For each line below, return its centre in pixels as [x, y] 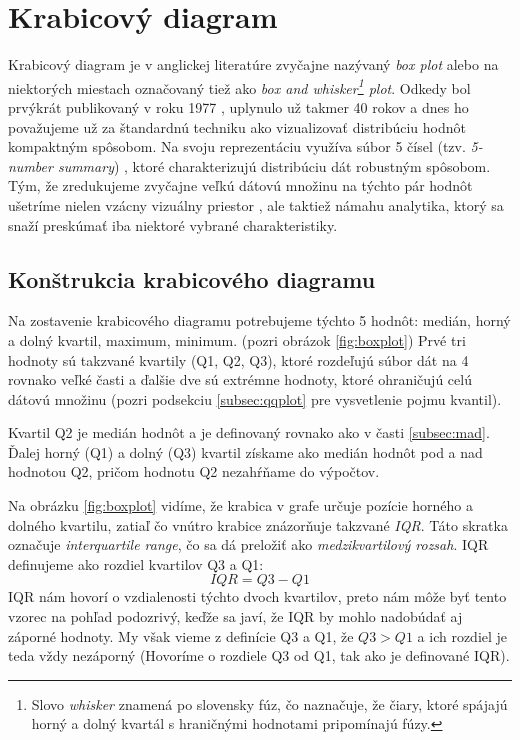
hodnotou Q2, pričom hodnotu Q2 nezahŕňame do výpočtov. [194, 471]
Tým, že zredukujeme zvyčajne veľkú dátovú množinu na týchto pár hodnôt [240, 185]
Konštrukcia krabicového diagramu [192, 278]
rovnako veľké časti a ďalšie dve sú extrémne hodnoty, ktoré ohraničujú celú [240, 379]
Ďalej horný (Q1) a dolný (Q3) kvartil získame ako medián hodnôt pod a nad [245, 451]
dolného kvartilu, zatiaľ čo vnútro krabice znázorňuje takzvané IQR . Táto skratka [258, 524]
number [30, 165]
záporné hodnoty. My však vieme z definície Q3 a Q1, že [181, 635]
